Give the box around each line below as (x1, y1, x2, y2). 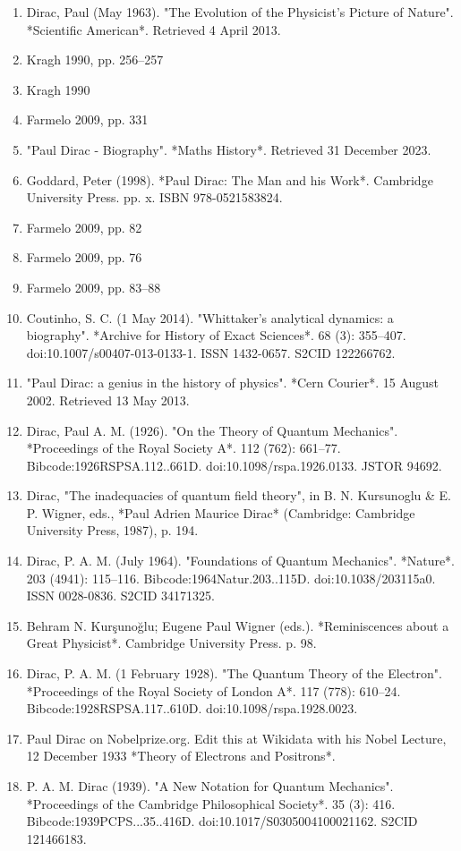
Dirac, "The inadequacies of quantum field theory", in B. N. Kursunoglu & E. (26, 486, 451, 505)
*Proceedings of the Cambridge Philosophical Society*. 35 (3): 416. (26, 794, 396, 813)
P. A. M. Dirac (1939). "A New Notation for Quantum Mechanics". (26, 777, 394, 795)
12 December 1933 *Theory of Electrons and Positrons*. (26, 746, 336, 765)
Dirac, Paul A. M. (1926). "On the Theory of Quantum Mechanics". (26, 421, 398, 439)
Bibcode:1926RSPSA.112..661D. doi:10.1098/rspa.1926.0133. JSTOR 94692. (26, 455, 442, 474)
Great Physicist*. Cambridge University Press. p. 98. (26, 634, 317, 652)
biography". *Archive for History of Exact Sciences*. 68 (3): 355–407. (26, 326, 406, 345)
